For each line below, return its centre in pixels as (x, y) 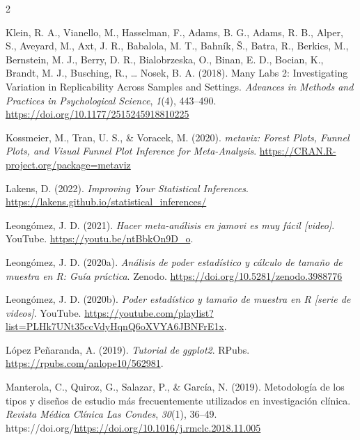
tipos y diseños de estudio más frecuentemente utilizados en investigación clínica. (178, 400)
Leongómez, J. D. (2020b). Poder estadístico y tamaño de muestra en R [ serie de (178, 299)
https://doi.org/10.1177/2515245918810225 (97, 114)
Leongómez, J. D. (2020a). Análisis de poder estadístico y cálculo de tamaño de (174, 261)
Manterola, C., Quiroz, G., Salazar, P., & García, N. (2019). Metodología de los (175, 387)
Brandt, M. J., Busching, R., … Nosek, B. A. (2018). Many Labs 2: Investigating (177, 73)
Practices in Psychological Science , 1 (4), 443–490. (111, 100)
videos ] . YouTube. (44, 312)
